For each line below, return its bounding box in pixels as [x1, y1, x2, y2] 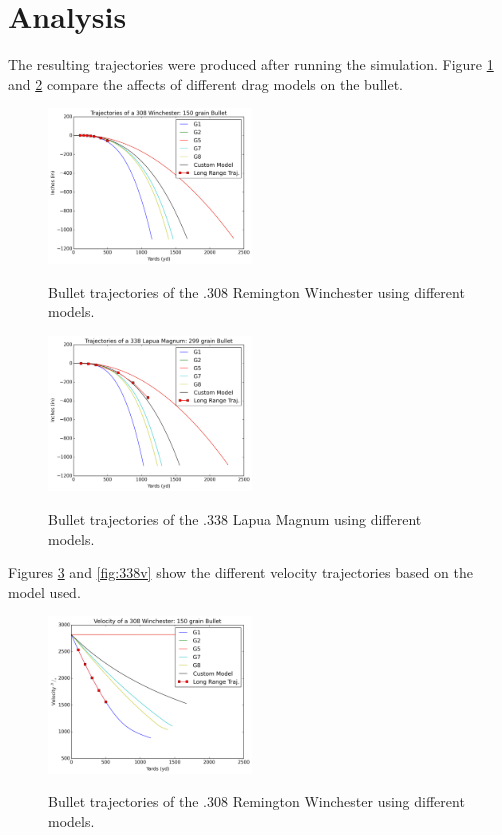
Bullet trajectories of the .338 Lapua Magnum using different [48, 508, 422, 529]
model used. [8, 581, 81, 602]
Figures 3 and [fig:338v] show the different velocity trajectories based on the [8, 562, 474, 583]
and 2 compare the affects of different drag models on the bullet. [8, 73, 403, 94]
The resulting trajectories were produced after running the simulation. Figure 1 [8, 54, 494, 75]
